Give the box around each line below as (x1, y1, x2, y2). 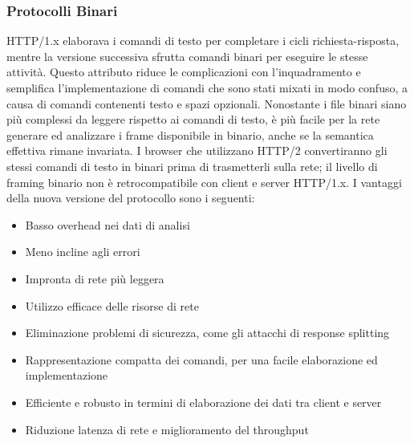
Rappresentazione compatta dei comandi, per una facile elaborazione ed (25, 351, 378, 368)
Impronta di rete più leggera (25, 270, 164, 287)
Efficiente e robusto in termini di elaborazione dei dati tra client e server (25, 393, 382, 410)
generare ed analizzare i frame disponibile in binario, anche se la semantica (6, 126, 374, 143)
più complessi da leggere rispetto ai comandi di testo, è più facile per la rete (6, 111, 380, 128)
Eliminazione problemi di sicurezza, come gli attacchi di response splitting (25, 324, 390, 341)
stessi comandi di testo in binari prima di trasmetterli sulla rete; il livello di (6, 157, 378, 174)
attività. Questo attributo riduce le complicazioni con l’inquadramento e (6, 63, 361, 80)
